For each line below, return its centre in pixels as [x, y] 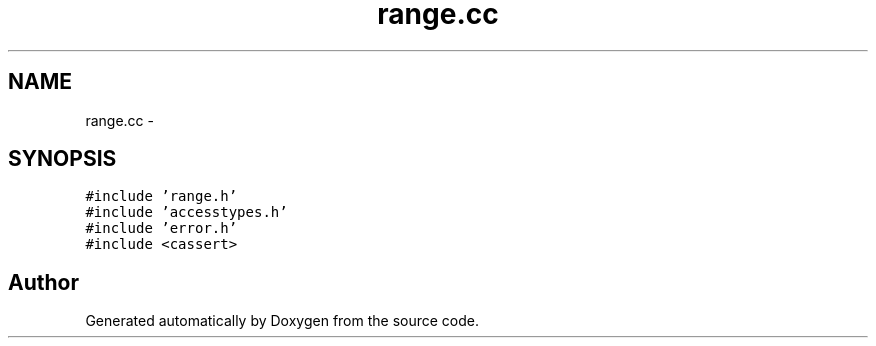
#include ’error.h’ [161, 228]
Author [43, 282]
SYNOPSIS [62, 159]
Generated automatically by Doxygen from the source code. [282, 321]
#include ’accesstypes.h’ [186, 212]
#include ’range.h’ [161, 196]
